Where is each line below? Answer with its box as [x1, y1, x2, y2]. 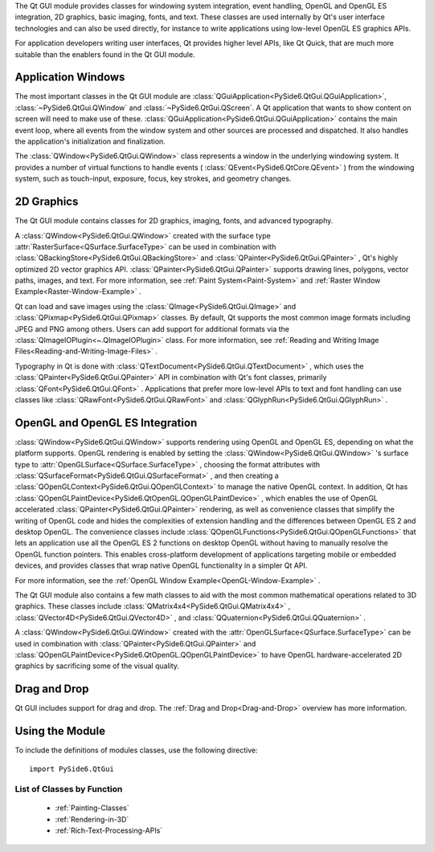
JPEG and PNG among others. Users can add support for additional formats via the [14, 324, 289, 333]
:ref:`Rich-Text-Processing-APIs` [55, 826, 163, 835]
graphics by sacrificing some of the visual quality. [14, 661, 180, 671]
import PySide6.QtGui [29, 764, 114, 773]
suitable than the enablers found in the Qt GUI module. [14, 49, 196, 59]
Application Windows [14, 71, 125, 84]
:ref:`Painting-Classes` [55, 803, 130, 813]
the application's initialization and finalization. [14, 137, 166, 146]
